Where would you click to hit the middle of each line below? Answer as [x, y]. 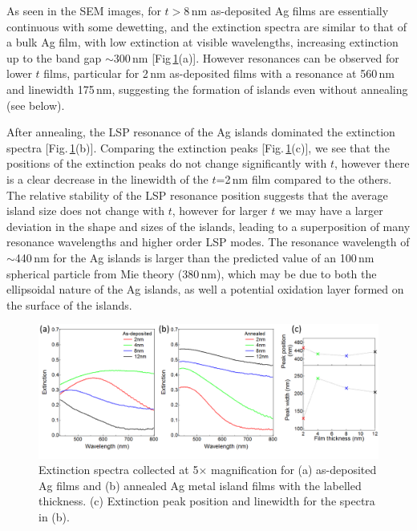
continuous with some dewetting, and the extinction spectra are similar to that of [206, 26]
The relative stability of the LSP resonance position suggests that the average [197, 195]
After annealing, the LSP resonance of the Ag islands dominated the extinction [201, 132]
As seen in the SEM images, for [84, 10]
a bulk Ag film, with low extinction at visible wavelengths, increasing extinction [202, 42]
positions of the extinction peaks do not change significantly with [167, 163]
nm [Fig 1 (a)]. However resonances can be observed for [266, 57]
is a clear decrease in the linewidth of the [107, 178]
